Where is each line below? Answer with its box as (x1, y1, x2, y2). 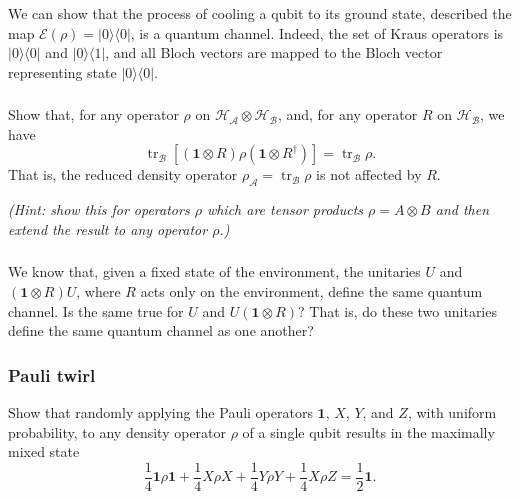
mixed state (8, 441, 80, 462)
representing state (8, 61, 117, 82)
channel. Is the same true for (8, 300, 184, 321)
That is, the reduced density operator (8, 164, 238, 185)
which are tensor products (206, 199, 364, 220)
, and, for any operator (277, 104, 418, 125)
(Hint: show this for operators (8, 199, 190, 220)
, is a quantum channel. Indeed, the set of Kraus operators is (130, 22, 504, 43)
